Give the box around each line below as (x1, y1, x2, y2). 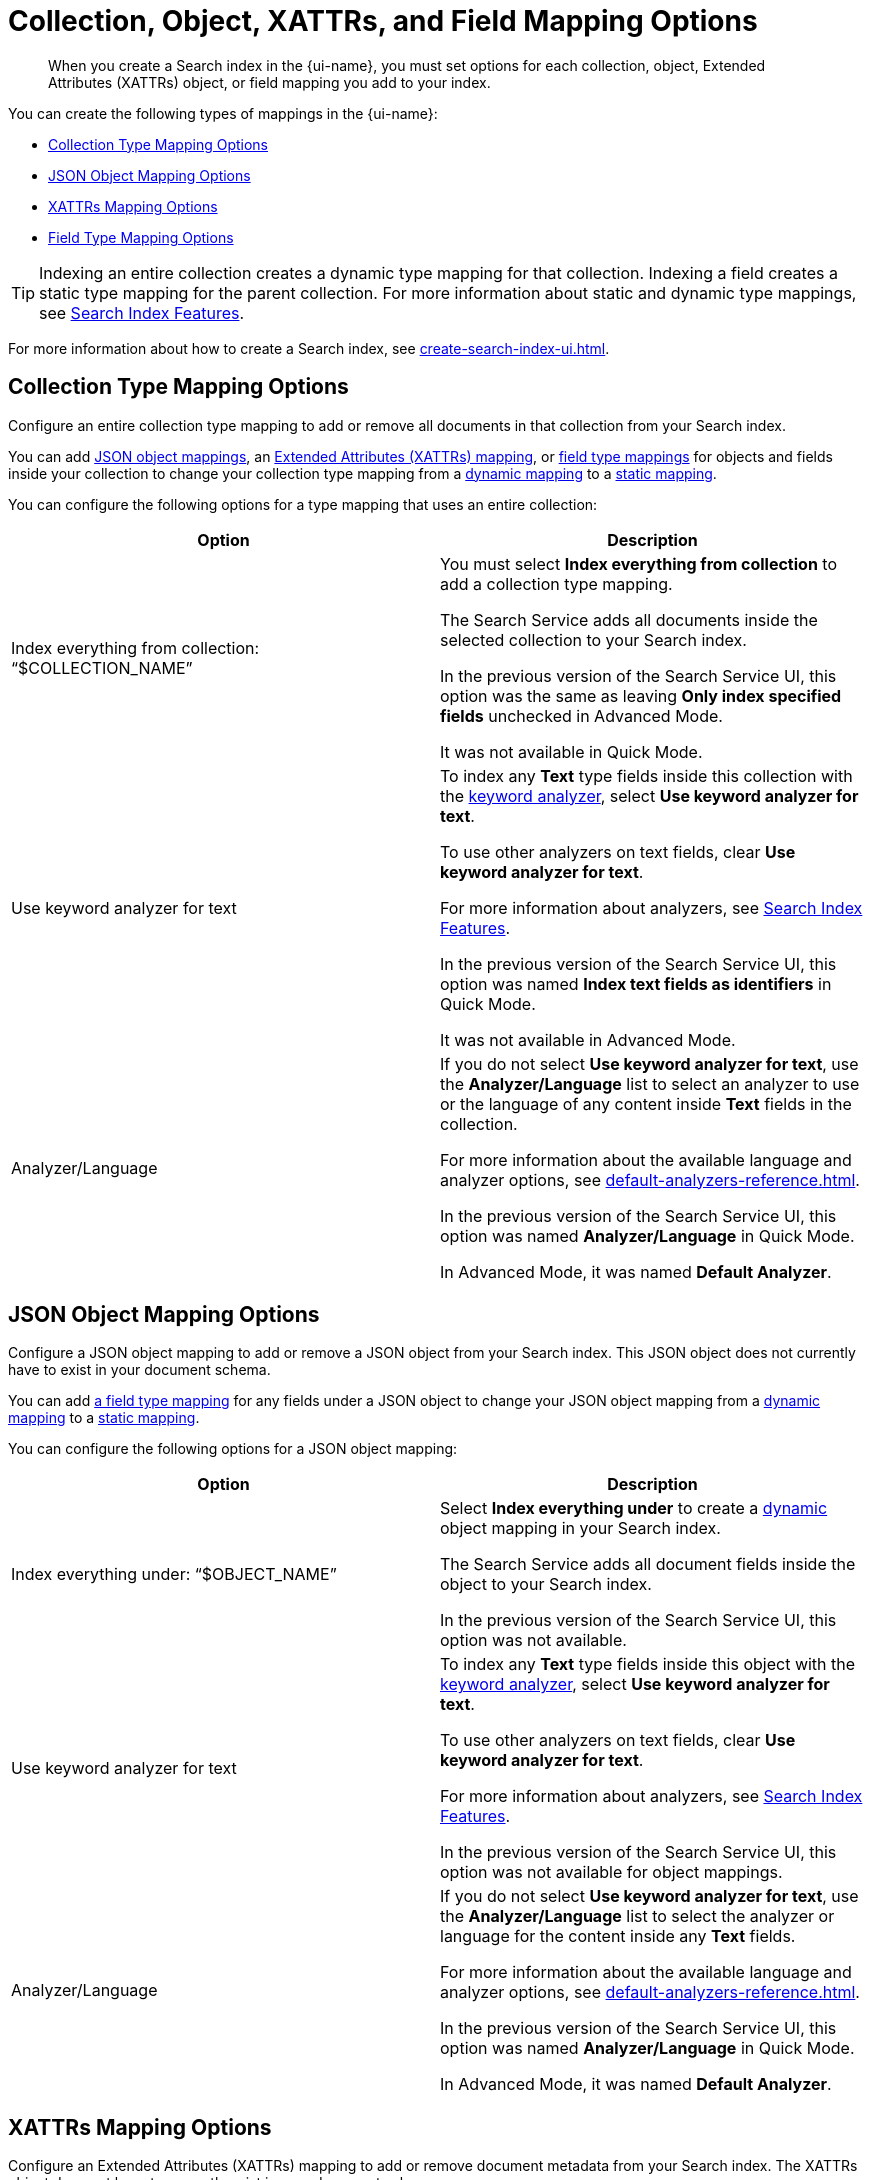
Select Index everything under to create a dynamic (440, 1498, 828, 1519)
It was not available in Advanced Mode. (440, 1029, 736, 1050)
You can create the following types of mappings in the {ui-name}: (8, 104, 438, 122)
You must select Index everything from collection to (440, 553, 838, 574)
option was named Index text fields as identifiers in (440, 973, 832, 994)
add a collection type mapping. (440, 573, 673, 594)
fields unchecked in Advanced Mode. (440, 705, 723, 726)
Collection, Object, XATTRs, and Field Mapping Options (8, 4, 758, 38)
